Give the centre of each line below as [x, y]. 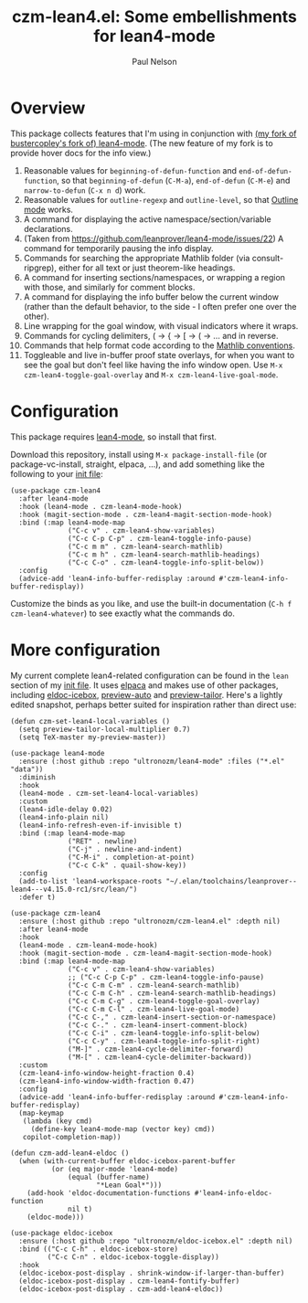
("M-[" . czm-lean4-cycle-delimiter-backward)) [160, 1057]
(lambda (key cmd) [58, 1121]
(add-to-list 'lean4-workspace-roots [90, 881]
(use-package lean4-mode [58, 753]
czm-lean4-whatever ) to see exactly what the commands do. [123, 613]
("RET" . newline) [103, 841]
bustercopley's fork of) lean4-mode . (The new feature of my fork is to [142, 143]
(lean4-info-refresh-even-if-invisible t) [101, 825]
